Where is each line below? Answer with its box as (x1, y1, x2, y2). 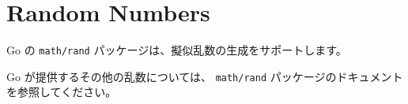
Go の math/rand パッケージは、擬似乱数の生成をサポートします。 (6, 42, 347, 58)
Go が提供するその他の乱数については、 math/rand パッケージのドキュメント (6, 68, 403, 84)
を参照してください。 (6, 84, 117, 100)
